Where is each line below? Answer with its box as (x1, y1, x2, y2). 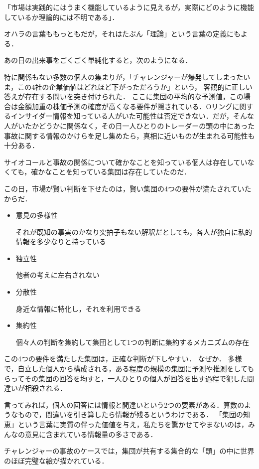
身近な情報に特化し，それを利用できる (15, 303, 141, 313)
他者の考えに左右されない (15, 270, 100, 280)
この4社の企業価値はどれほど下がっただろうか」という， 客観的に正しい (17, 81, 253, 92)
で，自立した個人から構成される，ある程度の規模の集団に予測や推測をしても (4, 363, 255, 374)
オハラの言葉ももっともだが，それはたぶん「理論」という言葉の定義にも (4, 28, 241, 39)
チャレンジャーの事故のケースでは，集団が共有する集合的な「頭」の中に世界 (4, 446, 255, 456)
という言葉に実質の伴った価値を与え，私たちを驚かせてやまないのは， (17, 419, 248, 429)
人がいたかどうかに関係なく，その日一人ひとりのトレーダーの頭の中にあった (4, 120, 255, 131)
